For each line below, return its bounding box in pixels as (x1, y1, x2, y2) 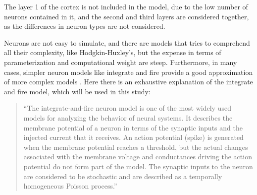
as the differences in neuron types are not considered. (4, 21, 165, 31)
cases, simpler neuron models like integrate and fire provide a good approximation (4, 66, 253, 77)
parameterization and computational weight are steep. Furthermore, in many (4, 57, 237, 67)
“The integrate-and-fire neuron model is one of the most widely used (23, 103, 231, 113)
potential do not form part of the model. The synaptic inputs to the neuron (23, 161, 253, 171)
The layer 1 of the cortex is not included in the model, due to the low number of (4, 1, 248, 11)
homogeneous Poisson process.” (23, 181, 117, 191)
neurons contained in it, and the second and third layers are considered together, (4, 11, 249, 21)
